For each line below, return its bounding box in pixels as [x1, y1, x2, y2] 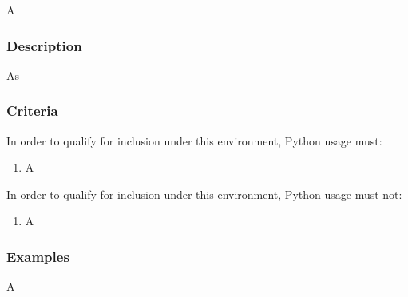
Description [6, 35, 82, 55]
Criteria [6, 101, 58, 121]
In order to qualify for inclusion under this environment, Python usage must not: [6, 185, 402, 202]
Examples [6, 246, 69, 266]
